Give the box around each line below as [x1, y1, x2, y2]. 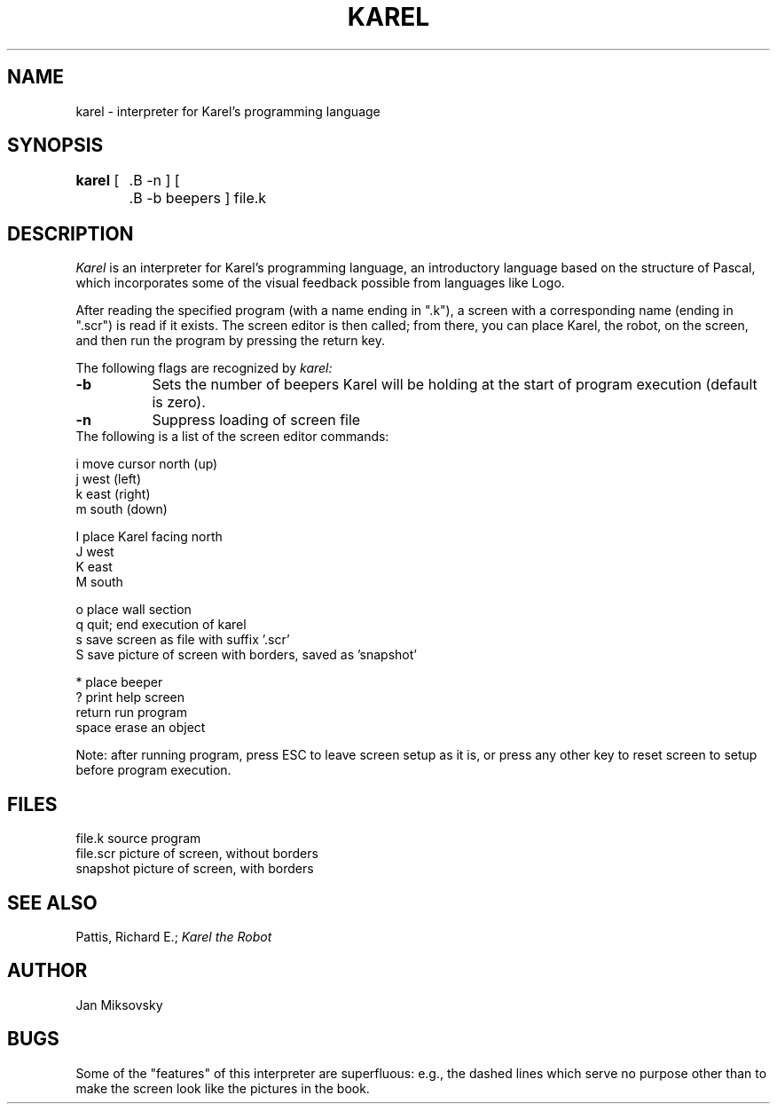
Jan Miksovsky [75, 997, 163, 1013]
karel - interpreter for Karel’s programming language [75, 103, 381, 119]
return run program [75, 705, 187, 721]
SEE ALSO [7, 891, 98, 914]
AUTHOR [7, 959, 88, 982]
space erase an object [75, 720, 206, 736]
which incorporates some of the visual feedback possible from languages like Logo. [75, 275, 565, 291]
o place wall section [75, 602, 192, 618]
